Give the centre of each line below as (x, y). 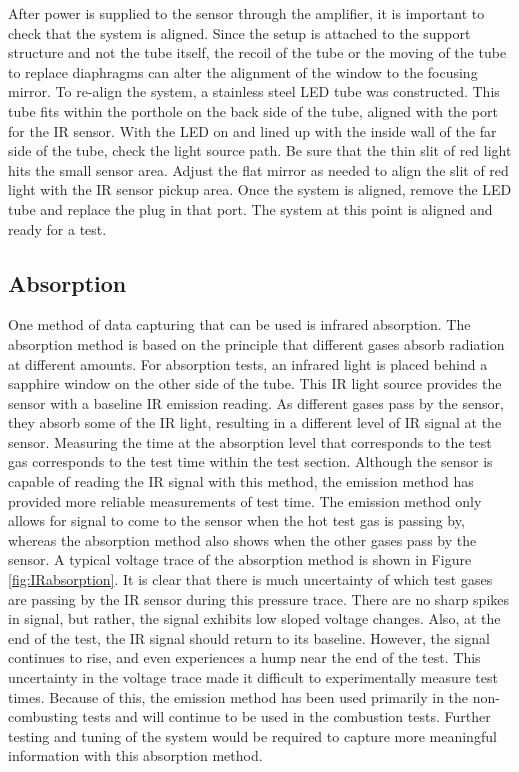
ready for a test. (57, 228)
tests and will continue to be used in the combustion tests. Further (286, 716)
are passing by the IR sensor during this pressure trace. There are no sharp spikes (259, 598)
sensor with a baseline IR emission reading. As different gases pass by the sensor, (256, 402)
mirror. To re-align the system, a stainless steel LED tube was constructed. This (254, 91)
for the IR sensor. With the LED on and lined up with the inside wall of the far (252, 130)
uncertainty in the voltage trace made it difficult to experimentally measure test (253, 677)
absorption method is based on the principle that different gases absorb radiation (256, 343)
